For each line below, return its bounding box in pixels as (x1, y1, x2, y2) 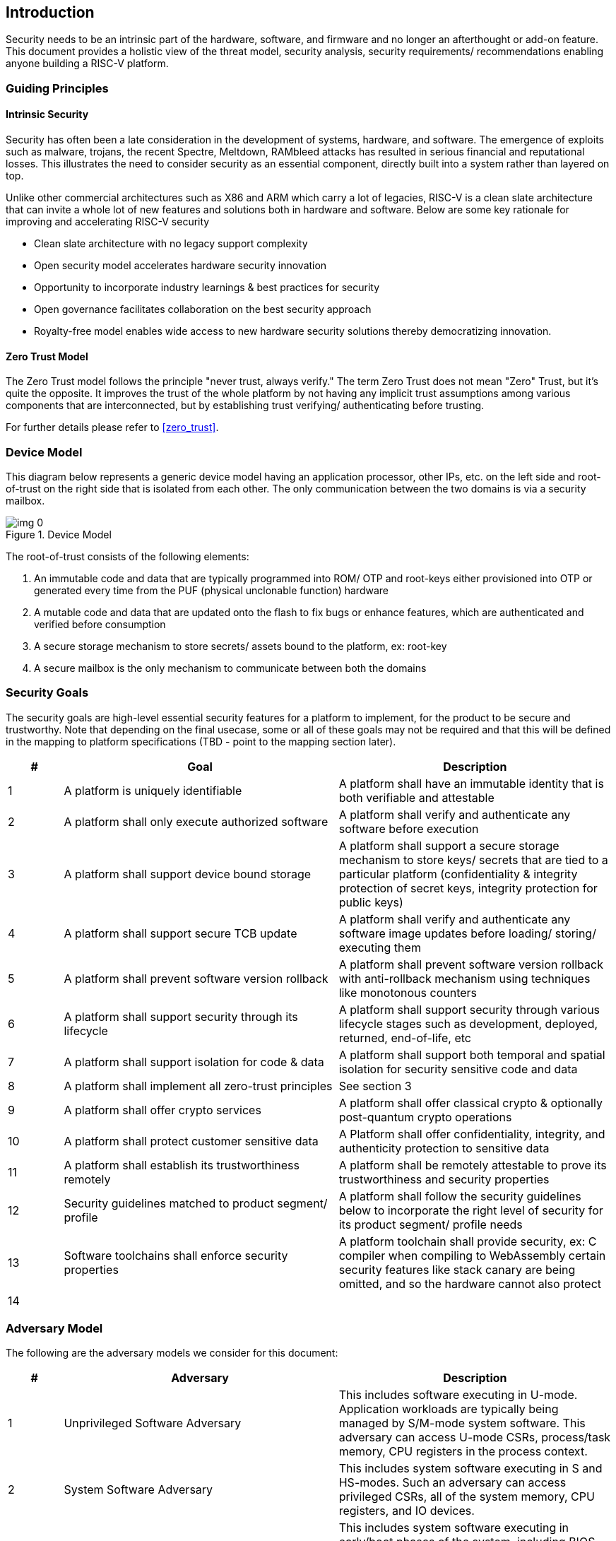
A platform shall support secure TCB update (64, 926, 297, 940)
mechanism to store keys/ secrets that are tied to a (338, 852, 608, 867)
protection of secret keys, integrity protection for (338, 880, 598, 895)
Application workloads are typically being (338, 1402, 559, 1417)
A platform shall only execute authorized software (64, 814, 328, 829)
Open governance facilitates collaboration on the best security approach (34, 303, 372, 316)
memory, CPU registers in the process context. (338, 1444, 588, 1459)
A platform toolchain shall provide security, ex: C (338, 1234, 597, 1248)
